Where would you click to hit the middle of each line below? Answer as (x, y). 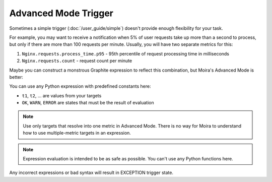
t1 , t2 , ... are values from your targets (62, 95)
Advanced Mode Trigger (61, 13)
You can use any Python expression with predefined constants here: (80, 86)
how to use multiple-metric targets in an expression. (77, 133)
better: (16, 77)
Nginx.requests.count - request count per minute (77, 61)
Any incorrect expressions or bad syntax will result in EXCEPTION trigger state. (91, 173)
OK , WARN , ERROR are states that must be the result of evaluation (88, 103)
